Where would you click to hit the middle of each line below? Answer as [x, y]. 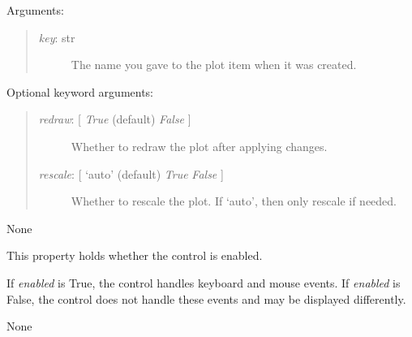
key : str [57, 37]
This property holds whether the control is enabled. [135, 255]
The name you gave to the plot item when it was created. [214, 65]
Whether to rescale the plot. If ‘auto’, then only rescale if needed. [234, 201]
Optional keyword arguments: [80, 91]
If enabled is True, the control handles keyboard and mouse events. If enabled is [204, 282]
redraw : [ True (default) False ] [115, 119]
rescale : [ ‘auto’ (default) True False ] [131, 173]
